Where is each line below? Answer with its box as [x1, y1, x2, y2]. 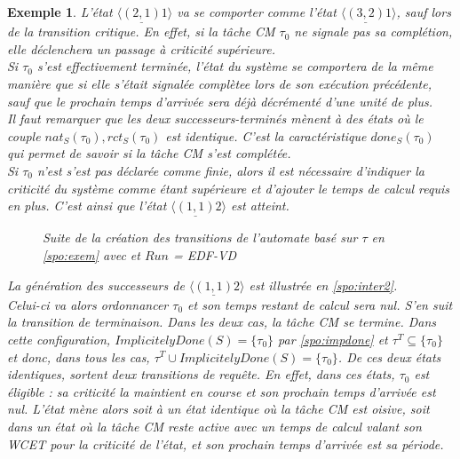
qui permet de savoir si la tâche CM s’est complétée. [7, 144, 291, 162]
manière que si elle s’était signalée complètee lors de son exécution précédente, [7, 75, 432, 92]
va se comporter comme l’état [177, 3, 337, 20]
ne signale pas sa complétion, [294, 22, 453, 41]
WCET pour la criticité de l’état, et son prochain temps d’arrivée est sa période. [7, 434, 444, 453]
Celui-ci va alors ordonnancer [7, 295, 169, 313]
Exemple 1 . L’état [7, 3, 113, 20]
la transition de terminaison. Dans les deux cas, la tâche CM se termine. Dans [7, 313, 437, 331]
